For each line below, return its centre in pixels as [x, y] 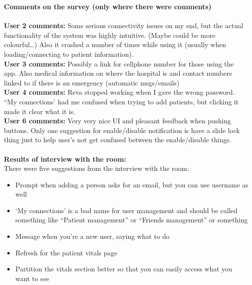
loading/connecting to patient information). [69, 54]
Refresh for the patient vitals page [66, 252]
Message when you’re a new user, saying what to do [92, 236]
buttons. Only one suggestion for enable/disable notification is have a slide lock [122, 130]
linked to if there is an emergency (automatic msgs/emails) [92, 82]
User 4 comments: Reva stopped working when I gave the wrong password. [119, 92]
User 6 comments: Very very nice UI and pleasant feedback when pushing [118, 121]
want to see [32, 278]
